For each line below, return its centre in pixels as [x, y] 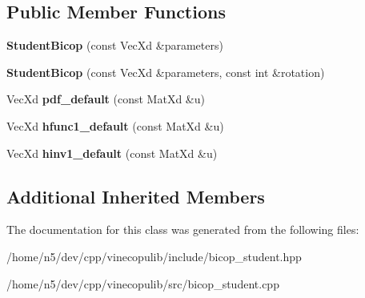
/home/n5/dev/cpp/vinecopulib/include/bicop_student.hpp [154, 256]
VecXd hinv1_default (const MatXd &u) [112, 153]
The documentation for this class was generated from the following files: [183, 230]
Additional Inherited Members [136, 196]
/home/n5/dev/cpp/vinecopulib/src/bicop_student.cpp [143, 283]
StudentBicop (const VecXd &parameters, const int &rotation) [166, 72]
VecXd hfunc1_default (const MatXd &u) [115, 125]
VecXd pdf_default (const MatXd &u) [106, 99]
